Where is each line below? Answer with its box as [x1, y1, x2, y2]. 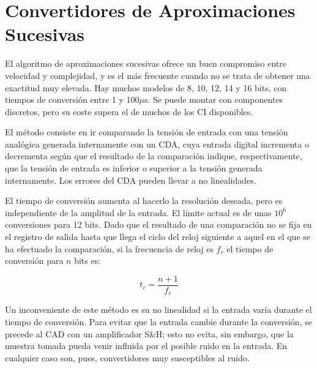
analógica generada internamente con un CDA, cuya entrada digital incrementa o [5, 137, 309, 150]
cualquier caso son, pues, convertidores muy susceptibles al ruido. [5, 351, 250, 364]
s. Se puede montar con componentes [144, 93, 283, 106]
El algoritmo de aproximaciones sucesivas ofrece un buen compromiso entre [5, 57, 287, 70]
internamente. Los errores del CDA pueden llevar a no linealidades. [5, 173, 256, 186]
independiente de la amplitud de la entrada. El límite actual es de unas [5, 206, 272, 219]
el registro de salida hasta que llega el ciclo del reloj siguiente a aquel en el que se [5, 230, 310, 243]
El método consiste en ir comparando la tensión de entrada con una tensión [5, 126, 288, 138]
